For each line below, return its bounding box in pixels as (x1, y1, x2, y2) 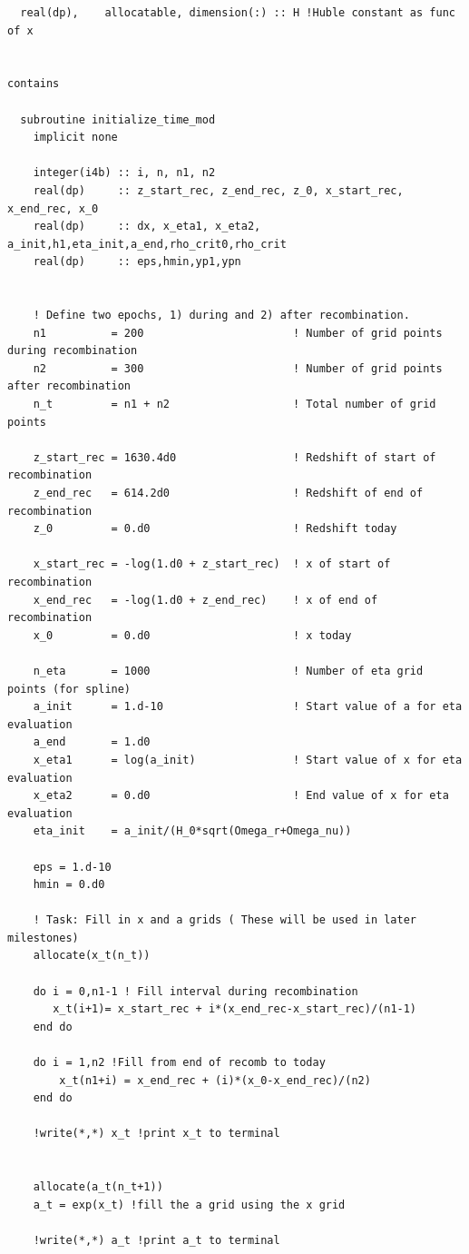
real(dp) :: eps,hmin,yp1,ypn (33, 255, 241, 269)
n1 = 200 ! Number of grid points (33, 326, 443, 340)
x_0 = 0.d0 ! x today (33, 628, 352, 642)
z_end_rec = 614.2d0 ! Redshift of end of (33, 487, 424, 500)
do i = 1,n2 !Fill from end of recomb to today (33, 1056, 326, 1070)
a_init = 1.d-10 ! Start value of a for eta (33, 700, 463, 714)
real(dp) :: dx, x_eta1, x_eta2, (33, 220, 261, 233)
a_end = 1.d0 (33, 736, 151, 749)
